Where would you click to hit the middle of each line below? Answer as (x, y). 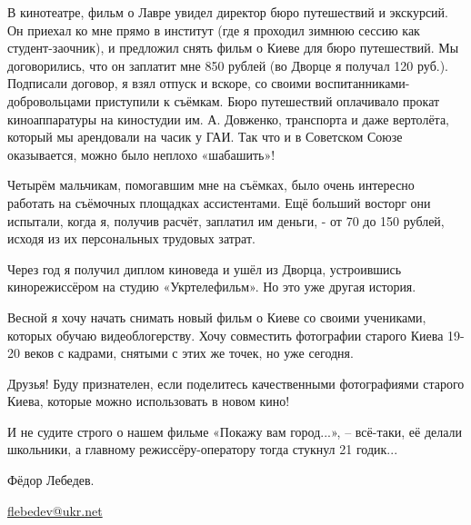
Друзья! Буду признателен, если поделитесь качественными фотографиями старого (236, 383)
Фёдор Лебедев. (51, 480)
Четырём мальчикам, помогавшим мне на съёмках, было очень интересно (211, 185)
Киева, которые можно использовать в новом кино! (149, 401)
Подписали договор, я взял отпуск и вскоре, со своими (159, 83)
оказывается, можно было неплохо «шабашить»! (141, 154)
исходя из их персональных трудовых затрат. (131, 238)
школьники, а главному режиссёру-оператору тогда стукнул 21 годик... (203, 449)
